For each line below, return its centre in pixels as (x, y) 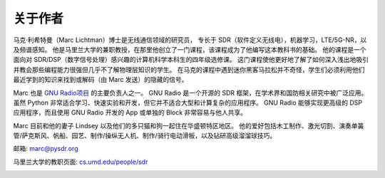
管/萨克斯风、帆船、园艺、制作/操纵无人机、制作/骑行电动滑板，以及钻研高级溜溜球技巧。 (145, 136)
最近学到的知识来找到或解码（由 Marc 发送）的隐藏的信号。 (101, 80)
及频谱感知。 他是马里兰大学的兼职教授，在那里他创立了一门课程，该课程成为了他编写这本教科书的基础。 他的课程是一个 (190, 49)
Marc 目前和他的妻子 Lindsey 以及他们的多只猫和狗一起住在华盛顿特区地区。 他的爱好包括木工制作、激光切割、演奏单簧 (189, 125)
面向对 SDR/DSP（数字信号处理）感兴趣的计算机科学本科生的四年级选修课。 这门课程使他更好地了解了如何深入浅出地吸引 (191, 60)
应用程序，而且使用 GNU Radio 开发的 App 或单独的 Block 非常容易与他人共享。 (130, 112)
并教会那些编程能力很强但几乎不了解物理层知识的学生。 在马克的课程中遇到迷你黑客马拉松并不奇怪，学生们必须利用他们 (189, 69)
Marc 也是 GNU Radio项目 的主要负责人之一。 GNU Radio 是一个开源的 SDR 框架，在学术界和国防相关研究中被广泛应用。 (190, 93)
